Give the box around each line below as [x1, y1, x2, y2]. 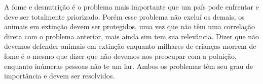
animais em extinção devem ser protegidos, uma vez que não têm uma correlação [4, 21, 255, 32]
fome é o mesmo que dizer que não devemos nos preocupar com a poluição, [4, 50, 237, 61]
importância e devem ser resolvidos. [4, 70, 115, 81]
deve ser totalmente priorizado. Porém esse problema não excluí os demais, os [4, 11, 245, 22]
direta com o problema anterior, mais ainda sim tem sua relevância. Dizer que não [4, 31, 259, 41]
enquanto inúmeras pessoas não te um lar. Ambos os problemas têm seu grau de [4, 60, 253, 71]
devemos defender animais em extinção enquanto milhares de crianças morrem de [4, 41, 256, 51]
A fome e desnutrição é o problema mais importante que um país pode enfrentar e [4, 2, 259, 12]
